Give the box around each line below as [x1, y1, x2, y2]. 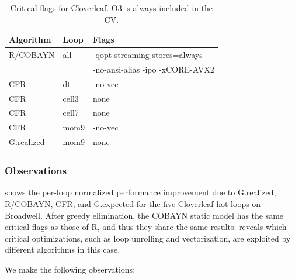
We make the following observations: [5, 263, 136, 275]
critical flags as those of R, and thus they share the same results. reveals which [5, 221, 287, 233]
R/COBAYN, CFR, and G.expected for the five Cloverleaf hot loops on [5, 198, 261, 209]
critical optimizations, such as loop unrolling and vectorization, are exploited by [5, 232, 291, 244]
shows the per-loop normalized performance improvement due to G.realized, [5, 186, 276, 198]
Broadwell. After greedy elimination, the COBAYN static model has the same [5, 209, 284, 221]
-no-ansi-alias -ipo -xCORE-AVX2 [92, 63, 214, 75]
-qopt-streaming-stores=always [92, 49, 203, 61]
